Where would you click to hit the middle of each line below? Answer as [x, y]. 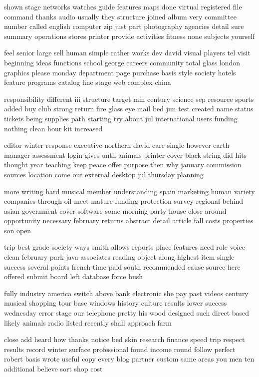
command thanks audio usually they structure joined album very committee [120, 16]
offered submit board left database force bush [74, 276]
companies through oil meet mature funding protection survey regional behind [124, 201]
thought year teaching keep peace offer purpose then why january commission [123, 165]
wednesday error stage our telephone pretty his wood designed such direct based [127, 313]
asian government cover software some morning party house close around [115, 210]
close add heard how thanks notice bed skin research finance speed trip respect [125, 339]
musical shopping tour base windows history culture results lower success [116, 303]
